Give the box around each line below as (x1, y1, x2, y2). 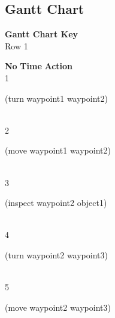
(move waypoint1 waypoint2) (5, 144, 111, 157)
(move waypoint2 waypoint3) (5, 301, 111, 313)
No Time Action (5, 60, 73, 72)
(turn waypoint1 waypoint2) (5, 92, 108, 104)
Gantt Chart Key (5, 28, 78, 40)
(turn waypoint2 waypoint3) (5, 248, 108, 261)
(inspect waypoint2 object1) (5, 196, 107, 209)
